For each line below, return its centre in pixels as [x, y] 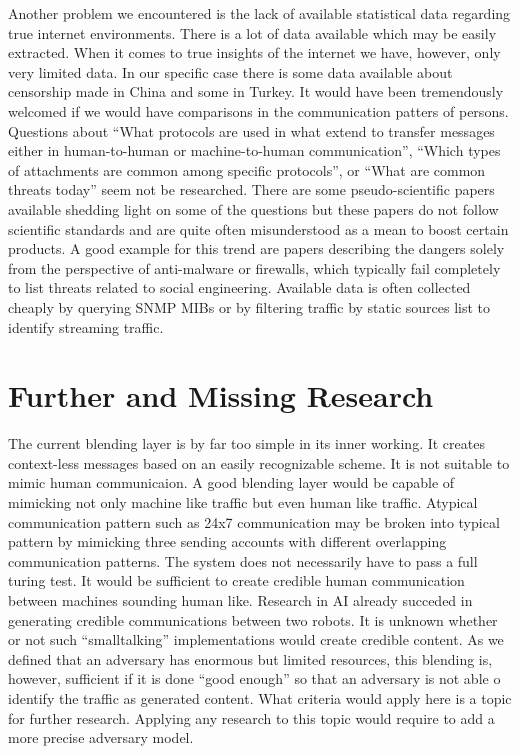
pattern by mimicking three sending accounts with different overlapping [227, 541]
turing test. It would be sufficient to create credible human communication [236, 580]
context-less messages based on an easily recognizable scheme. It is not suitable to [259, 462]
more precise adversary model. [101, 737]
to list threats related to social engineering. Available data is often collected [239, 287]
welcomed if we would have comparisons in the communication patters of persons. [258, 110]
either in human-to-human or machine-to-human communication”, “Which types [254, 150]
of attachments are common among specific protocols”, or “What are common [247, 169]
